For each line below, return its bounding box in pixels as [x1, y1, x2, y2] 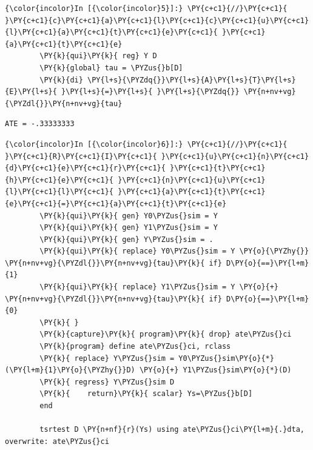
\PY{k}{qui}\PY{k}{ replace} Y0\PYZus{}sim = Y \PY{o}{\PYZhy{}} [39, 247, 309, 256]
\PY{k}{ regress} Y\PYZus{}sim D [39, 377, 175, 386]
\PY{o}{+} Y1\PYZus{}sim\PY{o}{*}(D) [139, 366, 292, 375]
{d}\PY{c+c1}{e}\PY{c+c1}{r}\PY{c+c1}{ [5, 164, 166, 173]
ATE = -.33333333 [5, 119, 75, 129]
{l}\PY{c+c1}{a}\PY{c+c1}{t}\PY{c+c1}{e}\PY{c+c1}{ [5, 28, 218, 37]
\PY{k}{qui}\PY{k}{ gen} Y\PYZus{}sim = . [39, 235, 214, 244]
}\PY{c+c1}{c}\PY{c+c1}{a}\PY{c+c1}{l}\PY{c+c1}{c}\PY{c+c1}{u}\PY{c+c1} [5, 16, 309, 25]
